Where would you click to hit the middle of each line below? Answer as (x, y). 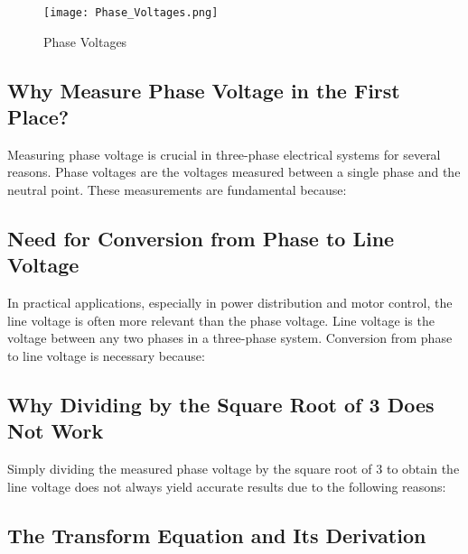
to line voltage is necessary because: (106, 355)
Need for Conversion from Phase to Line (201, 239)
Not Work (56, 431)
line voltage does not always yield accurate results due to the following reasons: (227, 486)
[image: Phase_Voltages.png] (131, 13)
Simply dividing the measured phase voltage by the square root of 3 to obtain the (234, 469)
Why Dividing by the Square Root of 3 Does (221, 404)
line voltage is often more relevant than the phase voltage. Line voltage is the (221, 320)
